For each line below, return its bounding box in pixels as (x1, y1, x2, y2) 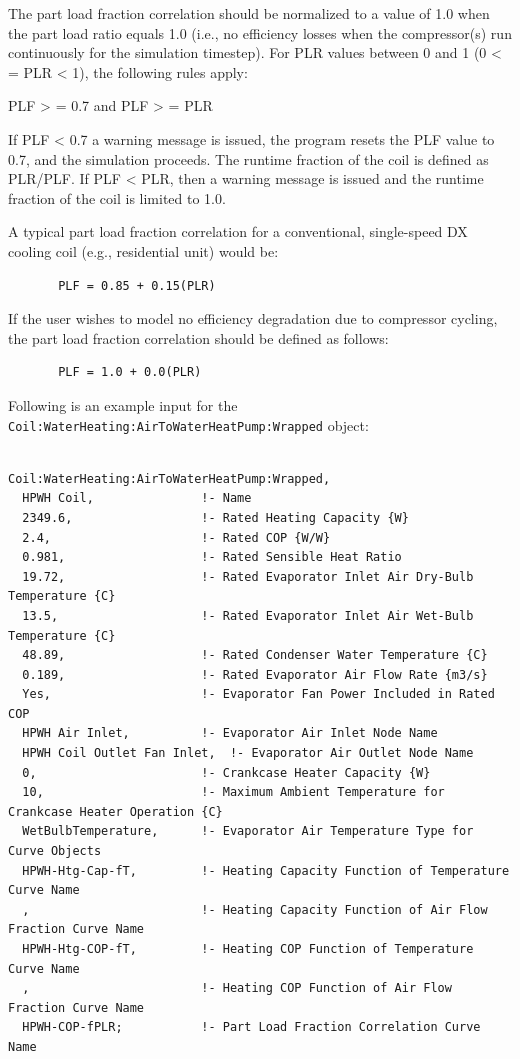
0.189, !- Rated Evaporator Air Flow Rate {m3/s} (22, 667, 488, 682)
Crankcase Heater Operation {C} (8, 804, 223, 819)
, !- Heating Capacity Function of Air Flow (22, 902, 488, 917)
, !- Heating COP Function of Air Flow (22, 981, 452, 996)
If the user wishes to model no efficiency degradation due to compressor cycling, (8, 308, 498, 329)
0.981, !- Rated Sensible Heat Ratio (22, 550, 402, 565)
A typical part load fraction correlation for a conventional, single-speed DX (8, 221, 468, 242)
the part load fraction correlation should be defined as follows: (8, 327, 389, 348)
